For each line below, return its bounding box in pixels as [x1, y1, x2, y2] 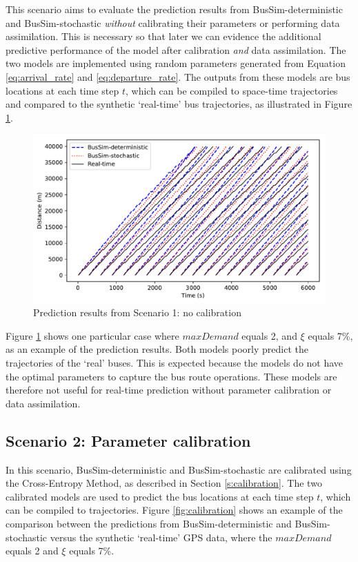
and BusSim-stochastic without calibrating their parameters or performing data [6, 15, 340, 30]
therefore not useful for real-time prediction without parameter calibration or [6, 382, 332, 397]
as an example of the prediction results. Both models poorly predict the [6, 342, 308, 356]
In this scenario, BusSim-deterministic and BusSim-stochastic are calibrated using [6, 462, 352, 476]
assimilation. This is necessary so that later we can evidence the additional [6, 29, 321, 43]
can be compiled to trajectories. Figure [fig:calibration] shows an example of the [6, 503, 343, 517]
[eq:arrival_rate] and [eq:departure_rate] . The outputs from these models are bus [6, 69, 350, 84]
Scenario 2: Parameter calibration [6, 429, 251, 451]
